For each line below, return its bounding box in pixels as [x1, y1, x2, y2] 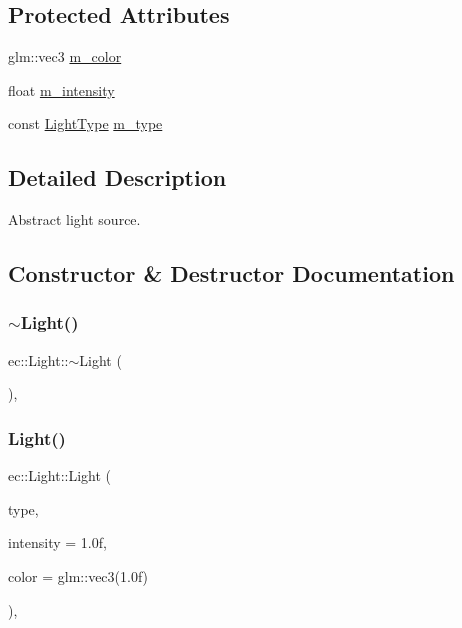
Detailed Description [8, 162, 227, 193]
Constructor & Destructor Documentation [8, 258, 455, 289]
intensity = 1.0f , [8, 532, 107, 553]
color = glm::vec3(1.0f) [8, 565, 149, 586]
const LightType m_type [8, 113, 163, 134]
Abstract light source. [8, 209, 141, 230]
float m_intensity [8, 79, 115, 100]
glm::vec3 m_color [8, 46, 122, 67]
